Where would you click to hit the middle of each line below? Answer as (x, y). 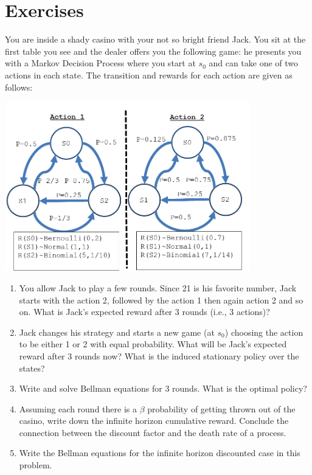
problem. (36, 465)
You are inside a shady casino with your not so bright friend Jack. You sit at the (155, 39)
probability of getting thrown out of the (221, 408)
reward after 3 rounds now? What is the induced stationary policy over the (159, 355)
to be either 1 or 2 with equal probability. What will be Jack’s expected (153, 344)
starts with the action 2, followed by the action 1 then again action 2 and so (161, 300)
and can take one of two (254, 63)
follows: (19, 87)
